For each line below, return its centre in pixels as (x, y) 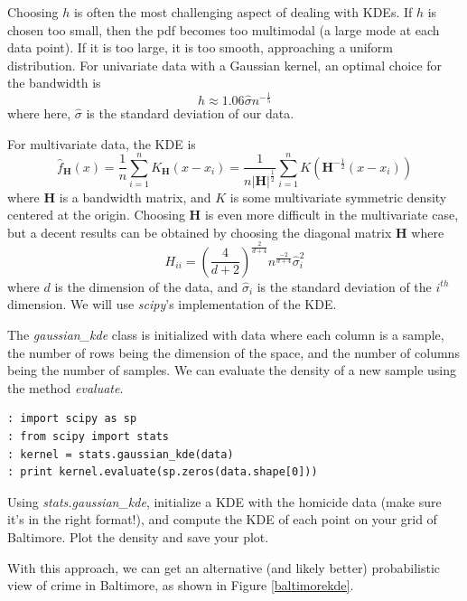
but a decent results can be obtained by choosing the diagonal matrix (200, 232)
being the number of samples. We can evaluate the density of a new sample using (232, 370)
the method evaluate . (65, 387)
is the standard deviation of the (344, 286)
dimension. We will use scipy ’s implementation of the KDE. (172, 304)
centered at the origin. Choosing (96, 215)
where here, (39, 113)
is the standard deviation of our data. (190, 113)
